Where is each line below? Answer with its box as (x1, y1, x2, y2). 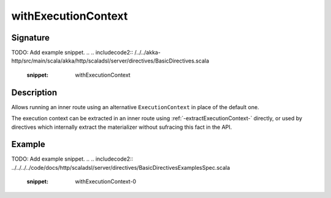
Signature (11, 32, 50, 43)
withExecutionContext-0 (75, 178, 137, 185)
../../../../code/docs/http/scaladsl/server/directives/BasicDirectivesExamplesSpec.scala (11, 164, 230, 171)
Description (11, 87, 58, 97)
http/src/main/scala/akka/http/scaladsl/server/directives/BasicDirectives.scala (11, 57, 210, 64)
